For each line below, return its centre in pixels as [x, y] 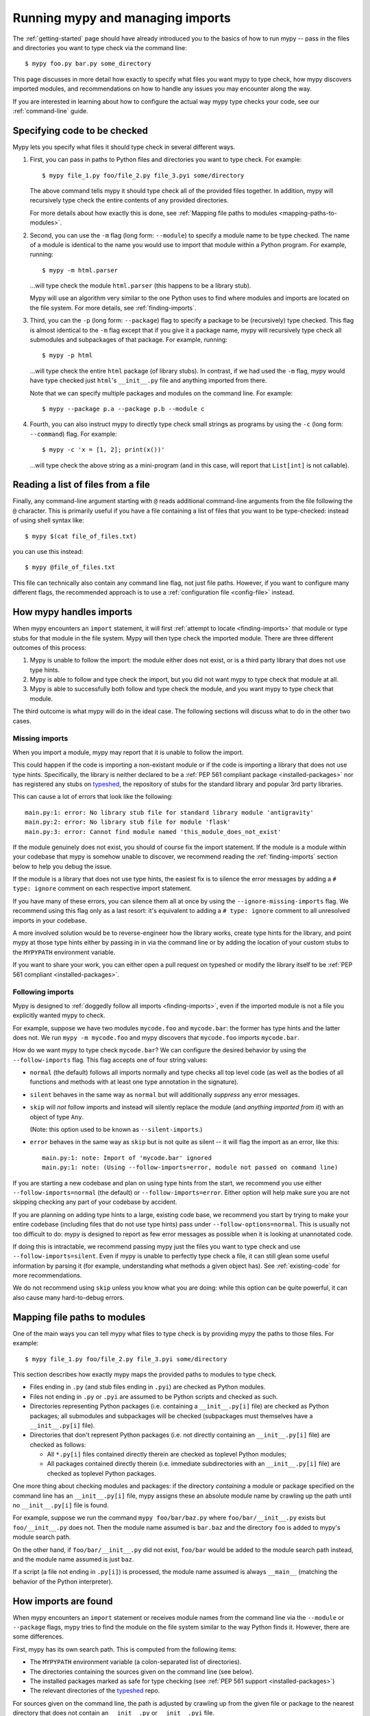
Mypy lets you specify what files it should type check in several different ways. [124, 147]
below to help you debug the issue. [62, 866]
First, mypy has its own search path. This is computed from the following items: [125, 1649]
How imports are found [63, 1601]
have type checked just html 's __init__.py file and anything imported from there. [148, 380]
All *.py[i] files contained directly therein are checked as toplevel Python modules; [167, 1454]
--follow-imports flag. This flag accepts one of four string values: [110, 1060]
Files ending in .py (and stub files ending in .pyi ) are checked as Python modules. [148, 1387]
